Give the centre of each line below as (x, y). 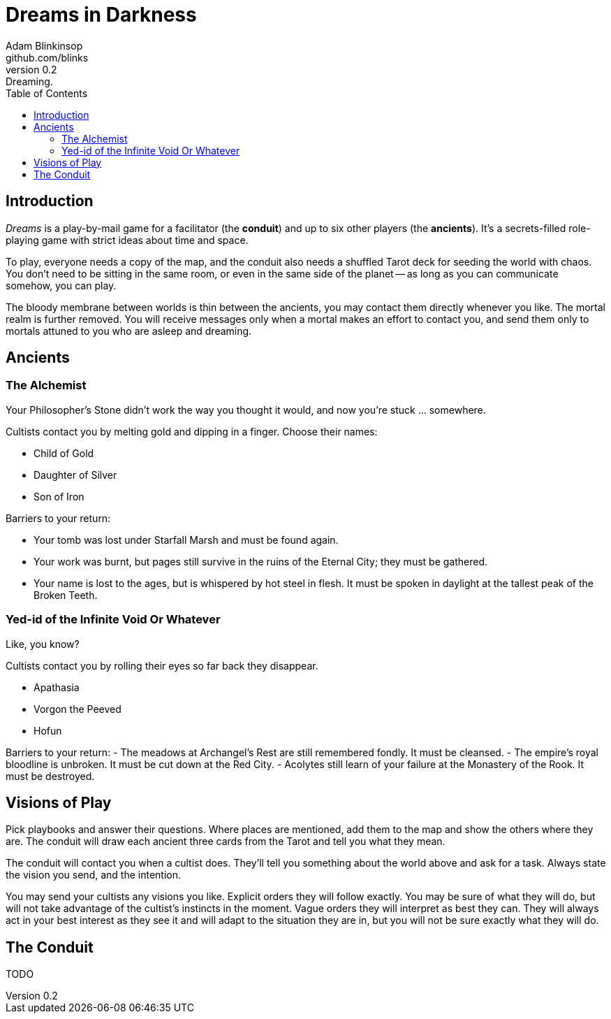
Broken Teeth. (66, 595)
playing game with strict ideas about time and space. (127, 240)
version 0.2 (31, 69)
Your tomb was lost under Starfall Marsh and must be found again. (186, 540)
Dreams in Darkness (101, 15)
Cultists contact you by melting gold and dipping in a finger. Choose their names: (192, 431)
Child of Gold (64, 453)
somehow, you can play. (61, 285)
